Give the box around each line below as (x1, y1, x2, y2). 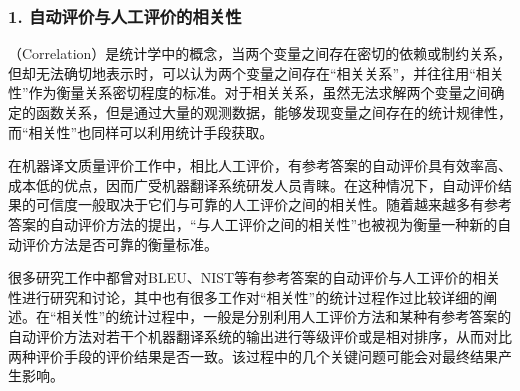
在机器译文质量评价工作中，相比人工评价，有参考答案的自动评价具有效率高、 (8, 155, 512, 176)
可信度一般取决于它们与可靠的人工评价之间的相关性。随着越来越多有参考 (35, 194, 512, 215)
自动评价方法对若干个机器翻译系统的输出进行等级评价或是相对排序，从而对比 (8, 325, 512, 346)
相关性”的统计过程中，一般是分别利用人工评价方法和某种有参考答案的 (56, 306, 512, 327)
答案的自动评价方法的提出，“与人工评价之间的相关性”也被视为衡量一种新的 (8, 213, 498, 234)
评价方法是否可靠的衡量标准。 (21, 233, 218, 254)
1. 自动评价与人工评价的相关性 (8, 3, 242, 28)
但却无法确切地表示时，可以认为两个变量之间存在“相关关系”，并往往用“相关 (8, 62, 504, 83)
